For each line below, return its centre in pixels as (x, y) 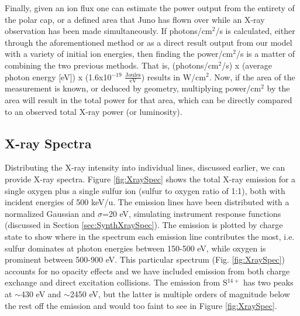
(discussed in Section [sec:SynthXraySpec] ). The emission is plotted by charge (144, 225)
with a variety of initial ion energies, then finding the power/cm (119, 54)
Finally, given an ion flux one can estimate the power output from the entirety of (150, 8)
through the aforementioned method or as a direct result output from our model (149, 42)
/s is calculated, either (255, 31)
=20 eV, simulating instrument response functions (192, 213)
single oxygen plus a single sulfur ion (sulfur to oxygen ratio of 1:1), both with (145, 190)
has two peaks (268, 282)
